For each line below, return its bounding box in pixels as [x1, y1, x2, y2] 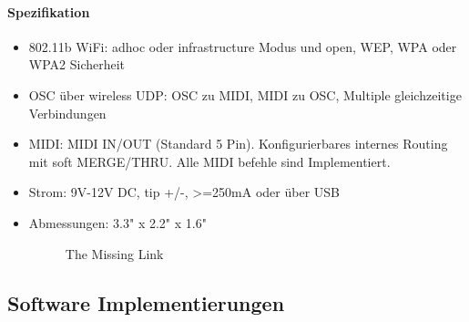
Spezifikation [7, 2, 90, 21]
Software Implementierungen [7, 288, 285, 317]
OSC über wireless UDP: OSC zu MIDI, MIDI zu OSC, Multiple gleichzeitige [28, 85, 462, 104]
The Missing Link [65, 244, 164, 263]
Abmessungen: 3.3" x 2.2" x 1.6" [28, 213, 207, 232]
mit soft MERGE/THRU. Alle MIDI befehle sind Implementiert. [28, 151, 391, 171]
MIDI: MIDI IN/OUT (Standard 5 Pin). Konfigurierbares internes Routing [28, 134, 448, 153]
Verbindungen [28, 103, 107, 122]
